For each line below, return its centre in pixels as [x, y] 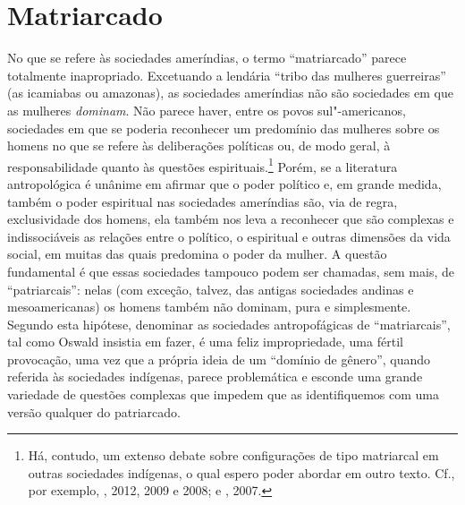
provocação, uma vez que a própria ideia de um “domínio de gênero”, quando [219, 359]
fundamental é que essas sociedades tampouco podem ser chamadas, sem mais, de [231, 271]
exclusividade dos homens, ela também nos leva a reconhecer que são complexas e [231, 219]
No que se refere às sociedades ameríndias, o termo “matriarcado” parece [207, 58]
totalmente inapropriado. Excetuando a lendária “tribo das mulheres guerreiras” [227, 75]
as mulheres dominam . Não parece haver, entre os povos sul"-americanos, [207, 110]
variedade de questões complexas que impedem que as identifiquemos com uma [223, 394]
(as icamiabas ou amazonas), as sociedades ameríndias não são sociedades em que [230, 93]
